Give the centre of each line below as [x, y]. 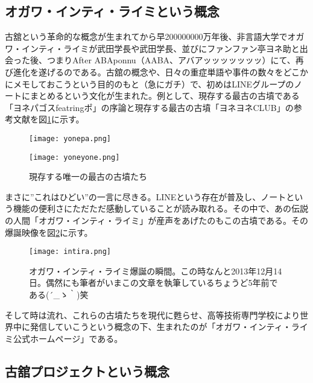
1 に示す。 [66, 119]
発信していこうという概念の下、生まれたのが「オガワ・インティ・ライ [169, 327]
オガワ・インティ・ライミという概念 [112, 11]
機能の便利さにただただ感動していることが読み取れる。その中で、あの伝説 [161, 208]
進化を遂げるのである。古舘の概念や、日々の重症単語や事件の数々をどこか [161, 71]
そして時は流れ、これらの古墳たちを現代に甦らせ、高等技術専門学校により [153, 315]
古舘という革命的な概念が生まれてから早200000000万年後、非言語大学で [146, 36]
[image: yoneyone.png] [74, 157]
